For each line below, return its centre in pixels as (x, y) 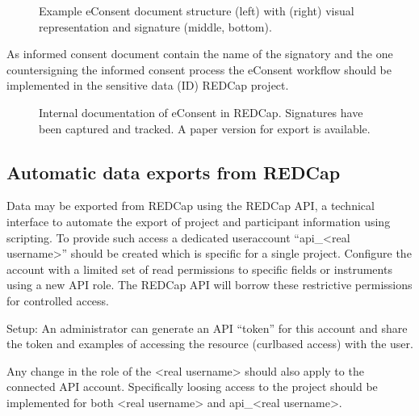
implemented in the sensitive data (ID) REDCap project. (148, 85)
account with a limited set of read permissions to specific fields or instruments (199, 269)
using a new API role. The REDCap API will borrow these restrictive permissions (209, 285)
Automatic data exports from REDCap (174, 172)
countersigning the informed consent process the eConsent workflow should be (199, 69)
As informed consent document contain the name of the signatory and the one (200, 54)
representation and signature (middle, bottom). (155, 26)
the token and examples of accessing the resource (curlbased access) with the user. (210, 344)
